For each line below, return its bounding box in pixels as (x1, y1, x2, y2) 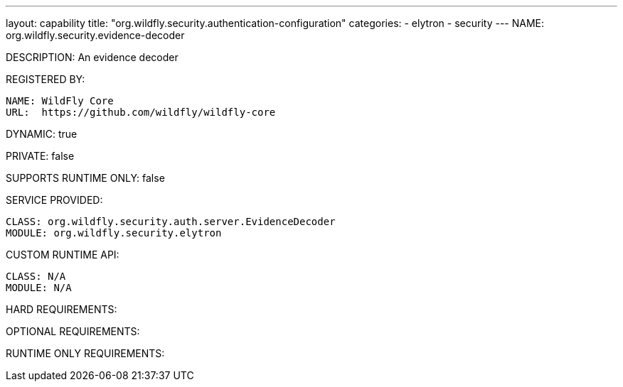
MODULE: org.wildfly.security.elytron (6, 227, 222, 239)
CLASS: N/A (6, 271, 66, 282)
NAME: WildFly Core (6, 95, 114, 107)
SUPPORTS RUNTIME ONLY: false (6, 172, 165, 184)
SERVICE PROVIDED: (6, 194, 103, 206)
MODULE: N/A (6, 282, 72, 293)
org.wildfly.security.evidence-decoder (6, 29, 185, 41)
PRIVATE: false (6, 150, 75, 162)
